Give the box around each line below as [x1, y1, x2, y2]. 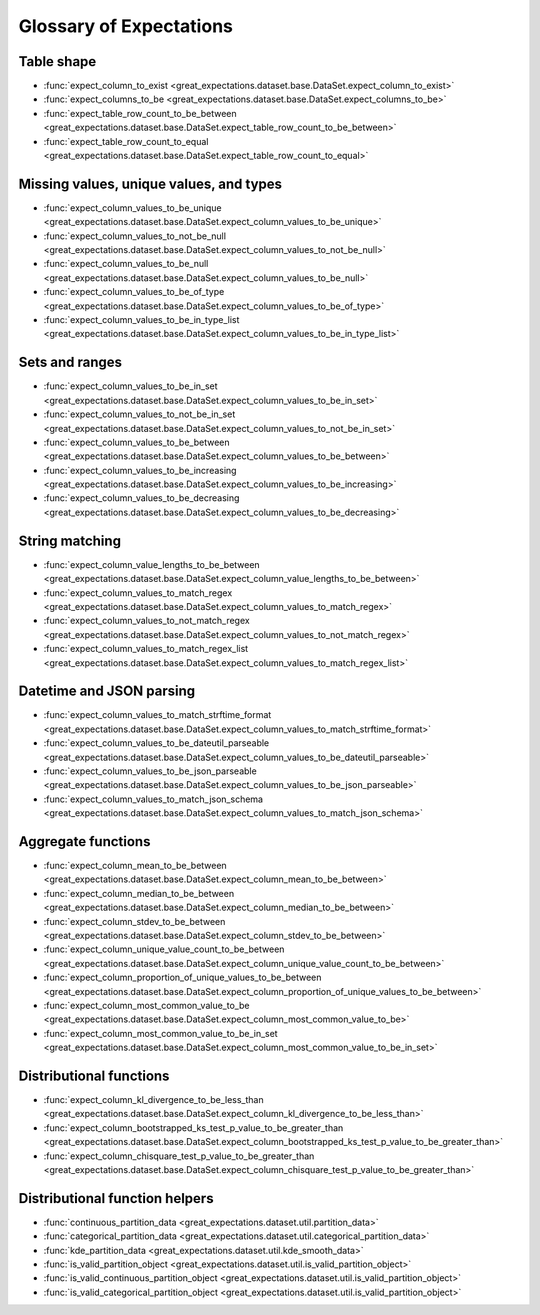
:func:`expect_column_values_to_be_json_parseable [43, 765, 257, 777]
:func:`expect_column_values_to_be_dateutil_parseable [43, 737, 270, 749]
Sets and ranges [18, 354, 123, 371]
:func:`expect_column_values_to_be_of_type [43, 286, 225, 298]
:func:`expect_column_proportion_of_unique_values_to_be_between [43, 971, 322, 984]
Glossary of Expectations [18, 15, 234, 37]
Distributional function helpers [18, 1190, 214, 1207]
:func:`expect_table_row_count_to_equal [43, 135, 209, 147]
